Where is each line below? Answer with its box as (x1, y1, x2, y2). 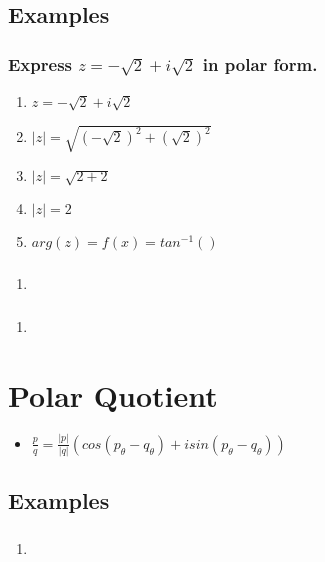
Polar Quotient (8, 374, 218, 415)
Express (8, 51, 72, 76)
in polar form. (202, 51, 318, 76)
